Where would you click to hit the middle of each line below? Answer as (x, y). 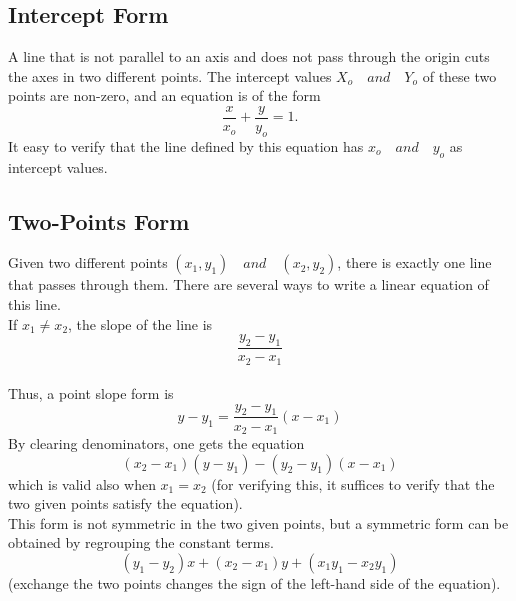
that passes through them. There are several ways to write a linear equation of (248, 284)
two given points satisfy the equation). (125, 503)
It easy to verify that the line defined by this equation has (186, 145)
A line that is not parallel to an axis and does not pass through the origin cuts (249, 56)
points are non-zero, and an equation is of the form (164, 95)
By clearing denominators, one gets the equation (156, 442)
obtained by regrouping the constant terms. (141, 542)
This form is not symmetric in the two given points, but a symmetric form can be (258, 522)
